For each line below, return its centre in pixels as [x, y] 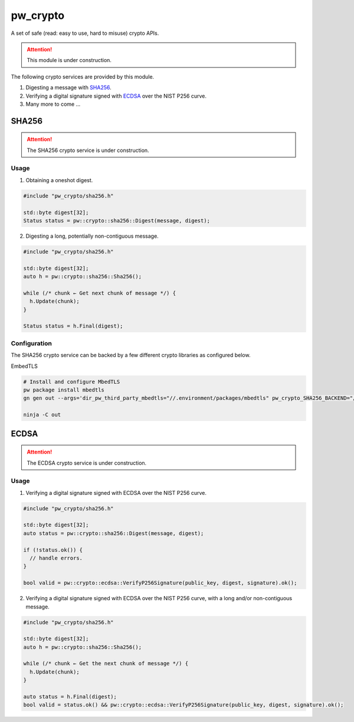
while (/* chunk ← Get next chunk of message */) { [100, 293]
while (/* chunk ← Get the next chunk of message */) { [106, 663]
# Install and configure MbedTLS [72, 382]
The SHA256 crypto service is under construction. [88, 150]
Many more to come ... [53, 104]
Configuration [32, 343]
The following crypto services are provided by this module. [83, 76]
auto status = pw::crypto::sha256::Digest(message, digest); [114, 533]
